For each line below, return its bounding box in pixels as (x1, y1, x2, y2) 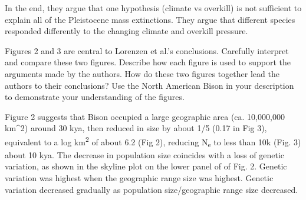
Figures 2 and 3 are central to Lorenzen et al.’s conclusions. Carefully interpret (5, 44, 289, 56)
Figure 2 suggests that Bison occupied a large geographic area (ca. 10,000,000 (5, 110, 285, 122)
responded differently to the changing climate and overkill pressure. (5, 25, 248, 37)
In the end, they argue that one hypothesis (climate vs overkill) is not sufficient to (5, 2, 302, 14)
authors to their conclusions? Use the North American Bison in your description (5, 79, 294, 91)
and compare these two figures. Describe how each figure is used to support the (5, 56, 291, 68)
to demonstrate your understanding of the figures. (5, 91, 185, 103)
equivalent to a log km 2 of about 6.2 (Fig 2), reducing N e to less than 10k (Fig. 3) (5, 134, 301, 149)
